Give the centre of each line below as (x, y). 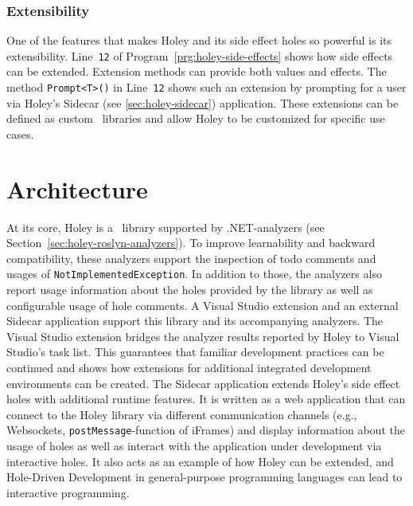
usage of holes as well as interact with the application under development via (194, 446)
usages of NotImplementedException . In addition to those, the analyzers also (194, 274)
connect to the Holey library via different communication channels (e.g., (182, 414)
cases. (20, 133)
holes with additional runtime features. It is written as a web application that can (206, 399)
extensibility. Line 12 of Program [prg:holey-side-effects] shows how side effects (200, 55)
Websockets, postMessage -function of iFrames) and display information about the (206, 430)
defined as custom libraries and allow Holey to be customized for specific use (196, 118)
